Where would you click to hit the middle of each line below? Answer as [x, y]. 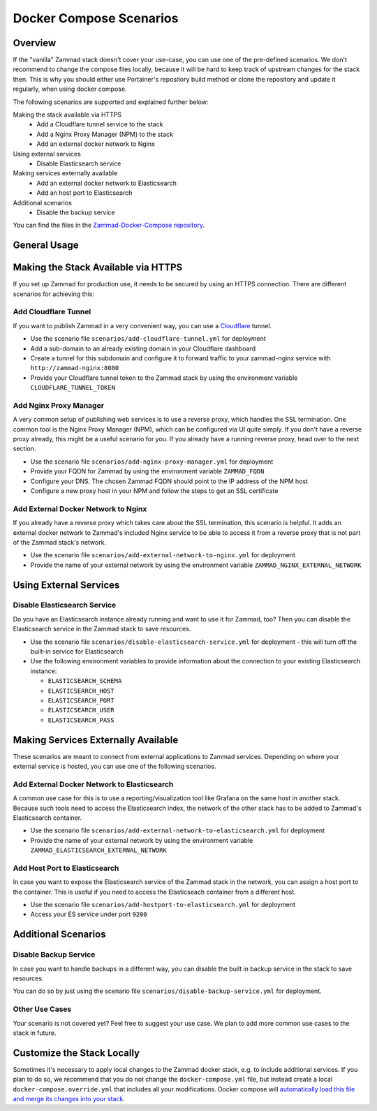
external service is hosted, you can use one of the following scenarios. [114, 766]
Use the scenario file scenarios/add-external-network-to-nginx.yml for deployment [163, 555]
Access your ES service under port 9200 [89, 914]
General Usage [46, 245]
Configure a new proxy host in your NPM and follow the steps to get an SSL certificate [154, 491]
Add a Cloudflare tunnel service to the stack [100, 124]
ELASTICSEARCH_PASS [81, 720]
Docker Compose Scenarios [96, 18]
